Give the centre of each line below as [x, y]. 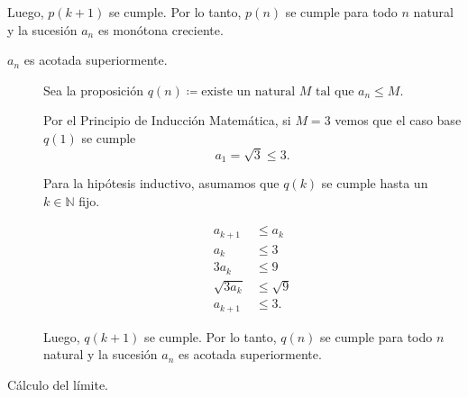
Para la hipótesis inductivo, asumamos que [161, 183]
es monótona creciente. [161, 29]
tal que [335, 91]
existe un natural [248, 91]
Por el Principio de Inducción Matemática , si [167, 120]
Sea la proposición [93, 90]
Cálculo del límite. [58, 385]
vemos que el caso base [398, 120]
